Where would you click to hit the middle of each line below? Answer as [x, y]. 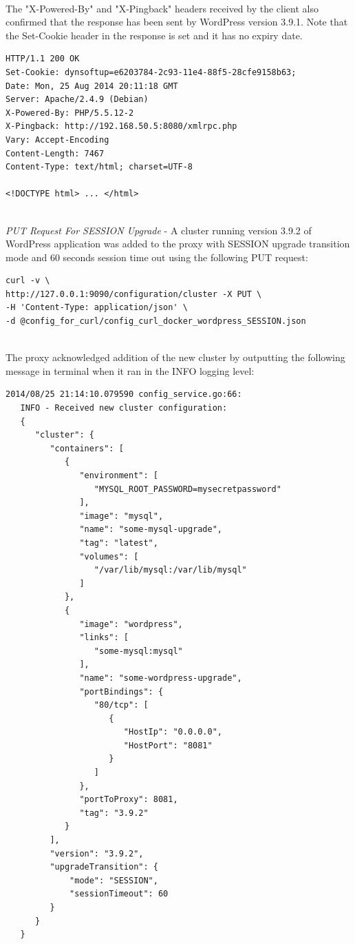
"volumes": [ [109, 556]
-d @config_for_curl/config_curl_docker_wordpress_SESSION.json [156, 321]
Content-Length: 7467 [55, 153]
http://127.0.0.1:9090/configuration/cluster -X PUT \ [134, 294]
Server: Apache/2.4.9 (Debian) [77, 100]
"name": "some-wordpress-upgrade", [161, 678]
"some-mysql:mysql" [138, 651]
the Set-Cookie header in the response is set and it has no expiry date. [154, 35]
